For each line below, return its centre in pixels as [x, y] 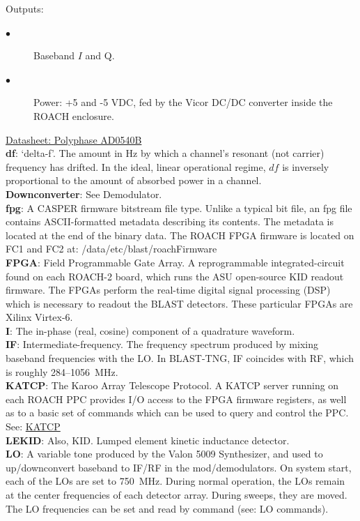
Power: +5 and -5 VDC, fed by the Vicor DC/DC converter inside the [183, 102]
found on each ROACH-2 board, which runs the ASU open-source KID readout [175, 276]
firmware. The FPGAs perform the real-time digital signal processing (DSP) [168, 290]
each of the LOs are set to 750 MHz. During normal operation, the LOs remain [175, 481]
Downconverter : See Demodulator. [84, 194]
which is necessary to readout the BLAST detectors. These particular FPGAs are [179, 303]
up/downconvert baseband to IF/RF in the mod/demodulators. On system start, [179, 467]
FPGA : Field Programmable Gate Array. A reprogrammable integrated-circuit [175, 262]
